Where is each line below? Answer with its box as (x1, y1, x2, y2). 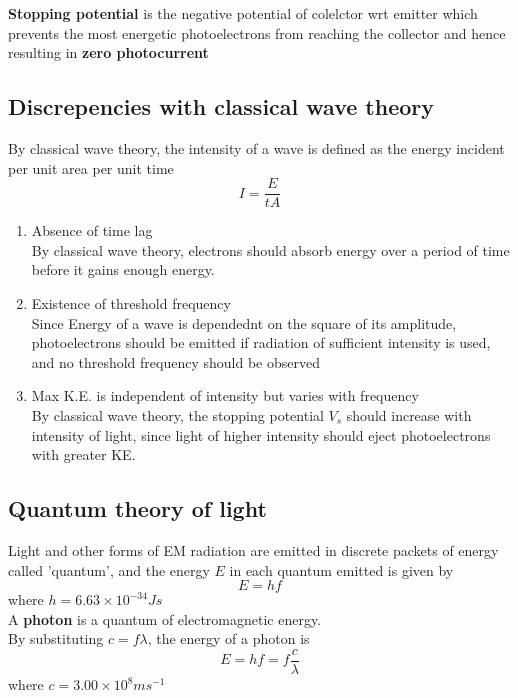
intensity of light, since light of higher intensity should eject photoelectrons (31, 424, 491, 445)
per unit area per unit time (8, 157, 174, 178)
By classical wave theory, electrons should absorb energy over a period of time (31, 239, 510, 260)
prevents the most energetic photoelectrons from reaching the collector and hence (8, 22, 506, 43)
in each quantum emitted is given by (229, 559, 454, 580)
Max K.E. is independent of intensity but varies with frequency (31, 385, 419, 406)
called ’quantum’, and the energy (8, 559, 210, 580)
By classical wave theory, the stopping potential (31, 404, 324, 425)
